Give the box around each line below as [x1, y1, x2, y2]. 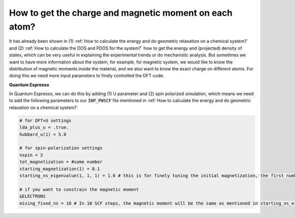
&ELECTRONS [19, 193, 46, 199]
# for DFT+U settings [19, 118, 72, 123]
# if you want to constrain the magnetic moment [19, 187, 139, 192]
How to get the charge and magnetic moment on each [9, 7, 233, 18]
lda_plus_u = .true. [19, 125, 69, 130]
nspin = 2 [19, 152, 43, 157]
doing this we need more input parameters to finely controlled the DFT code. [9, 73, 164, 79]
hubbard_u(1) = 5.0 [19, 131, 66, 137]
